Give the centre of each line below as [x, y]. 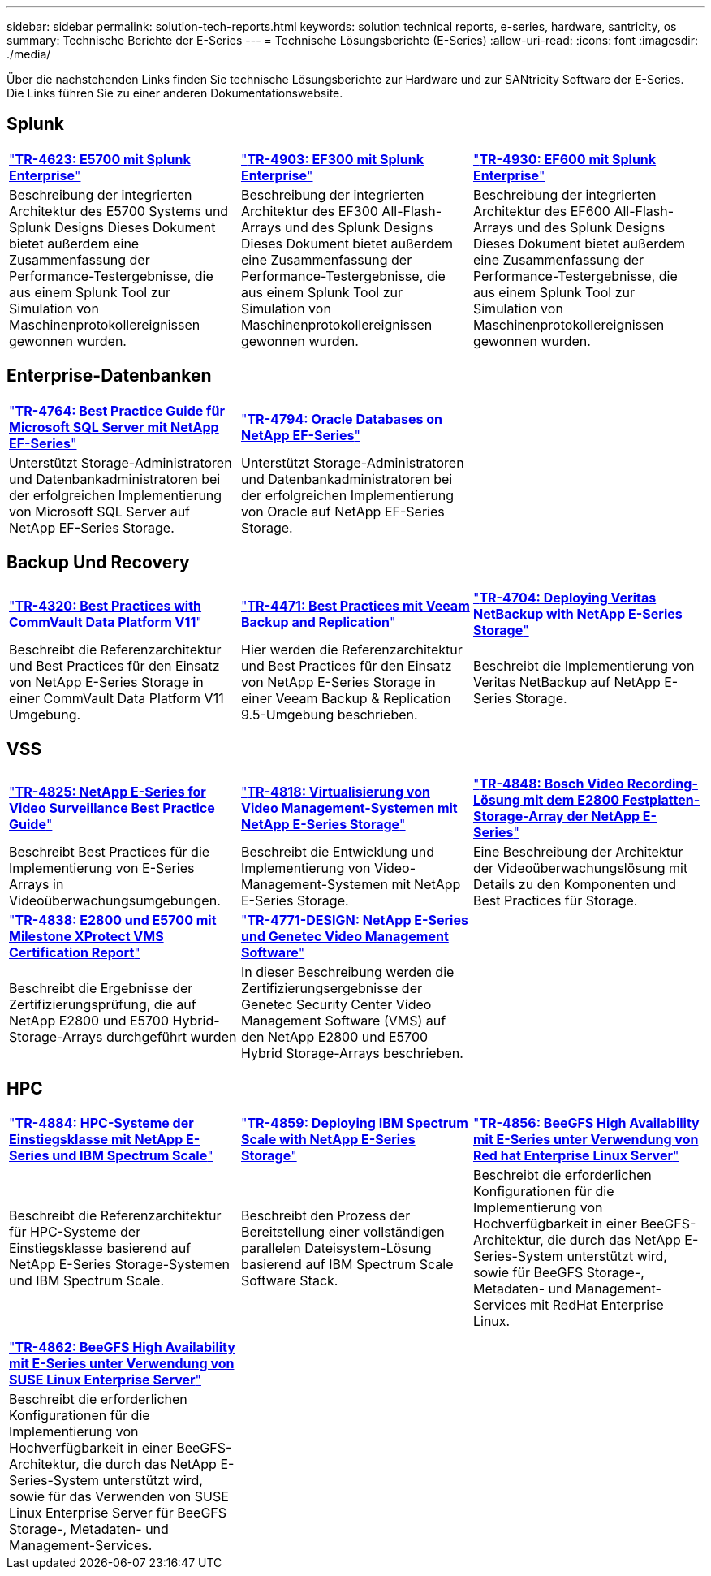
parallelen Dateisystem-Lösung [336, 1248]
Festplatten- [661, 800]
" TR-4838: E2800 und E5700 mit [113, 920]
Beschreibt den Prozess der [325, 1216]
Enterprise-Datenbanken [109, 376]
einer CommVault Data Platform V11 [116, 698]
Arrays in [37, 885]
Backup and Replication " [318, 622]
